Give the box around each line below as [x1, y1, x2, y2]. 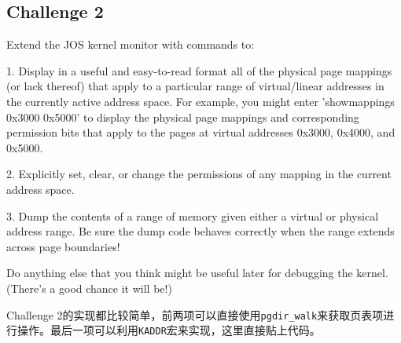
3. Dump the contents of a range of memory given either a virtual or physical [6, 207, 379, 224]
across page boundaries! [6, 238, 120, 254]
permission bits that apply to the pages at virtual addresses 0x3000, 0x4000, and [6, 124, 395, 140]
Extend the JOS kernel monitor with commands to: [6, 36, 255, 53]
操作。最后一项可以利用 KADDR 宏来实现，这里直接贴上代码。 [17, 322, 321, 338]
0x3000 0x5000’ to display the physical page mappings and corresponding [6, 108, 359, 125]
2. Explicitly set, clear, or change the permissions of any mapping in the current [6, 166, 392, 182]
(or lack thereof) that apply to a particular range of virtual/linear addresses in [6, 78, 384, 94]
